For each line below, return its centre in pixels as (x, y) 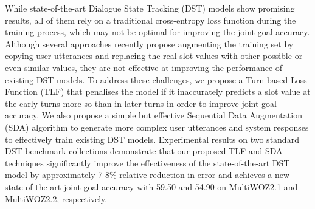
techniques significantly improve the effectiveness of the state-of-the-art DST (147, 163)
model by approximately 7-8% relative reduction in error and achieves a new (147, 175)
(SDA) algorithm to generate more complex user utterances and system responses (157, 127)
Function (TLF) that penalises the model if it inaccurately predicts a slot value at (158, 91)
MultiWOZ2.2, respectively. (56, 198)
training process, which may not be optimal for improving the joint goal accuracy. (157, 32)
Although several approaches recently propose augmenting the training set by (149, 43)
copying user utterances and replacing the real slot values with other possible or (154, 56)
